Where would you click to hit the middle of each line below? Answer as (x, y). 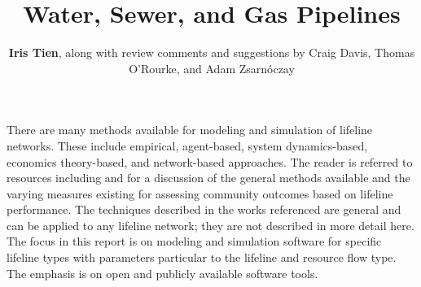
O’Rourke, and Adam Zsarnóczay (212, 68)
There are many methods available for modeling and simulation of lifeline (190, 130)
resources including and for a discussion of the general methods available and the (208, 178)
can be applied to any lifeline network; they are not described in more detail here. (210, 225)
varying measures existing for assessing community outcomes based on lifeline (200, 193)
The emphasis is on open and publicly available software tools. (162, 273)
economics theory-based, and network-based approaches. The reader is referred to (210, 161)
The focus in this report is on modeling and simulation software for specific (194, 241)
